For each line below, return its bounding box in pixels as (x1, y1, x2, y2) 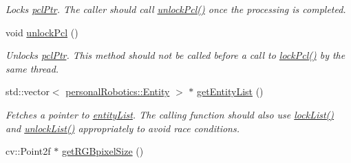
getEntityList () (197, 84, 264, 99)
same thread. (6, 61, 59, 75)
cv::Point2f (6, 144, 51, 158)
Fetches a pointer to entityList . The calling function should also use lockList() (6, 107, 334, 121)
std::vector (6, 84, 50, 99)
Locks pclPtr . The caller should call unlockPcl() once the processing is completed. (6, 2, 346, 16)
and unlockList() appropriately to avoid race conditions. (6, 121, 240, 135)
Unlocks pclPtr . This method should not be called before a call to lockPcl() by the (6, 48, 345, 62)
